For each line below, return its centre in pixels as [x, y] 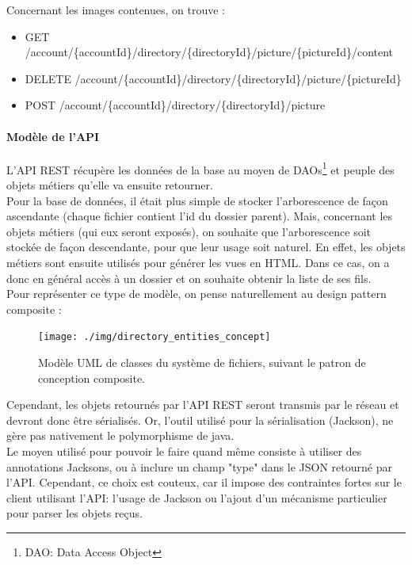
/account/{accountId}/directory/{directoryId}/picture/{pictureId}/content [209, 52]
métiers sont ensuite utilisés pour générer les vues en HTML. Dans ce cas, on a [198, 262]
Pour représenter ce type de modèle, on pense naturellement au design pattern [196, 294]
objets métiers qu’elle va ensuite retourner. [110, 185]
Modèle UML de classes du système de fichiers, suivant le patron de [202, 363]
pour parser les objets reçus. [74, 513]
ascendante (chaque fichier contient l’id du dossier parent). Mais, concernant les [200, 216]
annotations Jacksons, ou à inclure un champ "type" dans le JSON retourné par [199, 466]
